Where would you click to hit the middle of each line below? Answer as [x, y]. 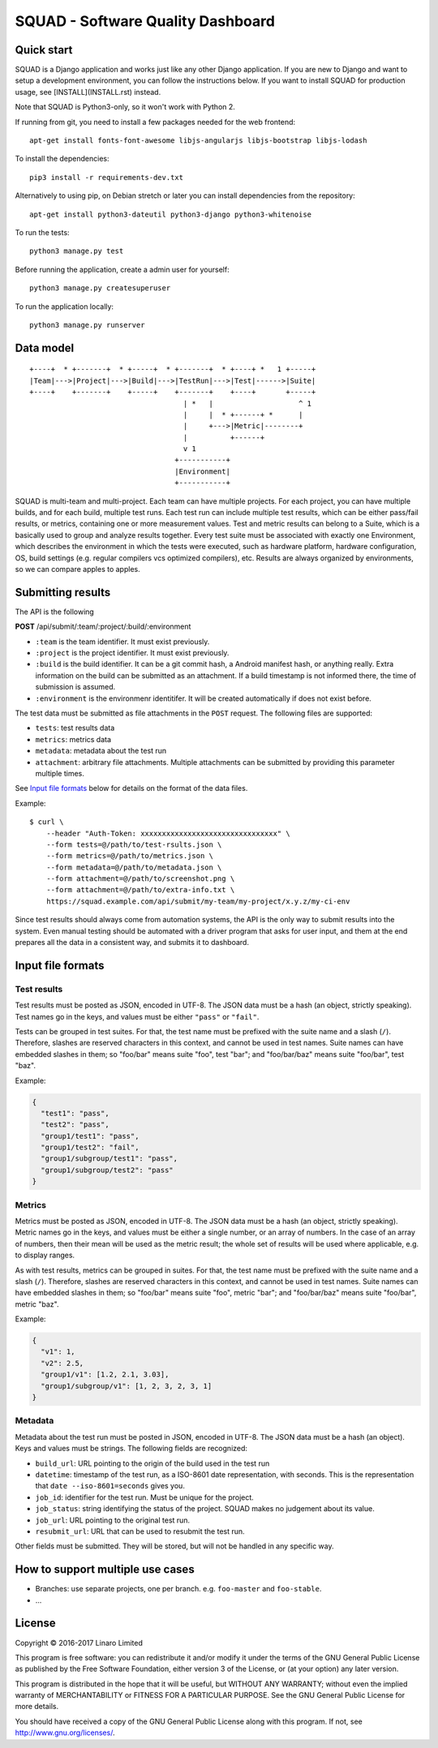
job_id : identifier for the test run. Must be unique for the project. [145, 1497]
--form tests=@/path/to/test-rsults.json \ [134, 844]
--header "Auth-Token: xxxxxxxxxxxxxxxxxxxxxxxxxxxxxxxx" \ [168, 833]
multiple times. [60, 773]
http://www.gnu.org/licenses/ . [65, 1733]
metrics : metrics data [73, 739]
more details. [37, 1707]
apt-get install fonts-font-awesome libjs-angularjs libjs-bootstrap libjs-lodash [198, 141]
